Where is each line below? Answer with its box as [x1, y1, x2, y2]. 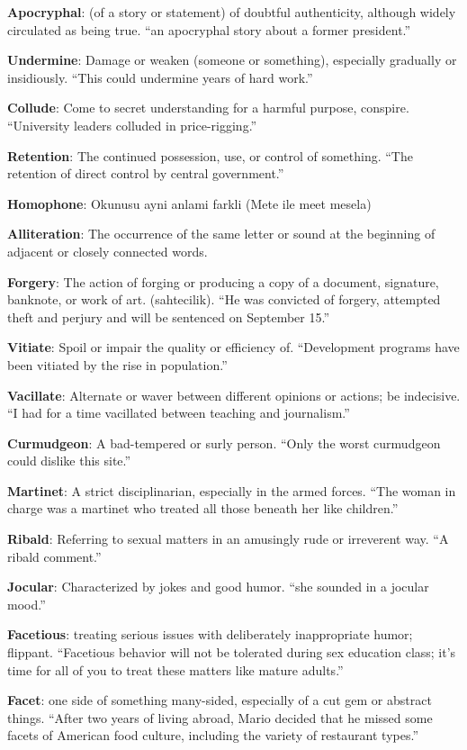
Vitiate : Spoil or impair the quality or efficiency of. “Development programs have [7, 338, 460, 357]
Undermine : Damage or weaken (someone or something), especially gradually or [7, 50, 457, 69]
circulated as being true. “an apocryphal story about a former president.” [7, 20, 411, 39]
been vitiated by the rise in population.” [7, 355, 228, 374]
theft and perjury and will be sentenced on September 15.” [7, 307, 329, 326]
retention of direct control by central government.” [7, 164, 284, 183]
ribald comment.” [7, 547, 102, 565]
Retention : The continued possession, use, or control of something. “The [7, 146, 413, 165]
